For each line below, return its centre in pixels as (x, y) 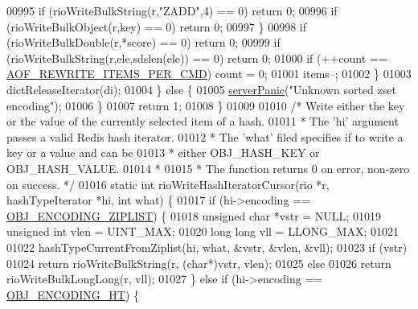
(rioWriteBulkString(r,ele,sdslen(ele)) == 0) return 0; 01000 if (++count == (197, 58)
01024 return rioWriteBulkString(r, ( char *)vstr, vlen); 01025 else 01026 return (199, 263)
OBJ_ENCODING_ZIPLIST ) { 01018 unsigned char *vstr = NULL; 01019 (194, 215)
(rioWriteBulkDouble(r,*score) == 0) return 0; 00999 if (143, 42)
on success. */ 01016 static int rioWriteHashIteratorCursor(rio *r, (168, 184)
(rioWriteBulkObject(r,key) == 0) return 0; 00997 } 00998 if (157, 26)
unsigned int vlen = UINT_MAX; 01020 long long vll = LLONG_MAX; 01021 (203, 231)
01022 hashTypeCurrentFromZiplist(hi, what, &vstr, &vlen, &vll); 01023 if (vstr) (207, 247)
